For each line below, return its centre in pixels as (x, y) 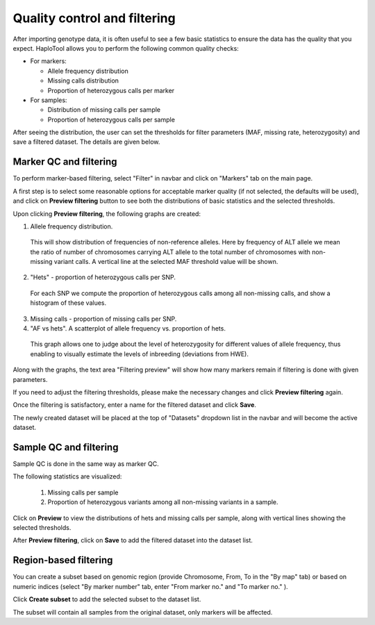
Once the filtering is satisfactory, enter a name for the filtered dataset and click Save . (135, 405)
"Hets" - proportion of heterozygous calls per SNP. (103, 277)
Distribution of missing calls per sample (104, 110)
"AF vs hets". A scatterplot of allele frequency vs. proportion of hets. (128, 328)
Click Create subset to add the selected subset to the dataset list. (107, 599)
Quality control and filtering (94, 18)
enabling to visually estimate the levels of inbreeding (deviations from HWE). (140, 353)
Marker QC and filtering (65, 162)
